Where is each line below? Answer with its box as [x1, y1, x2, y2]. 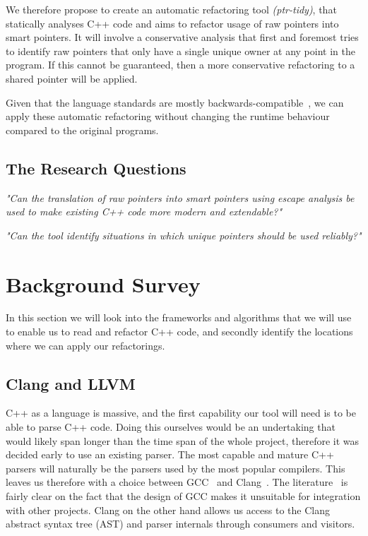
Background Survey [6, 269, 201, 298]
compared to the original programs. [6, 122, 159, 137]
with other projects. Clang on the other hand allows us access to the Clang [6, 502, 330, 517]
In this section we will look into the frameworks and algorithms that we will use [6, 310, 352, 325]
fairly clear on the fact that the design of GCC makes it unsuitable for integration [6, 489, 361, 503]
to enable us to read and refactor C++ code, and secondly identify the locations [6, 324, 353, 339]
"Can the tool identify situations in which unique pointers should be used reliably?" [6, 227, 362, 242]
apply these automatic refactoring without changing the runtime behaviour [6, 109, 330, 124]
